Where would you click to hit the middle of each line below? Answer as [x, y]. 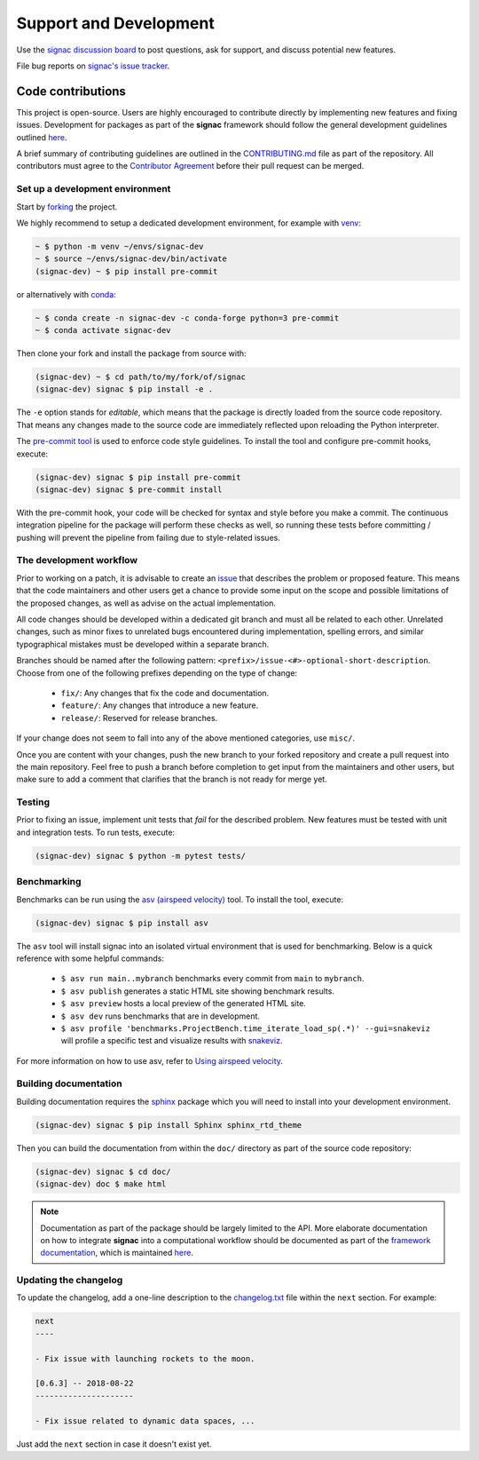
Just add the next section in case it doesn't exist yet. [114, 1444]
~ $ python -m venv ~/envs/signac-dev [119, 246]
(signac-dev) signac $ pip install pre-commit [138, 477]
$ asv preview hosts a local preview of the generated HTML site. [183, 1004]
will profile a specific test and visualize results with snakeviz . [172, 1041]
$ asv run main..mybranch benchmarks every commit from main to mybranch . [212, 979]
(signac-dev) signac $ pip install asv [122, 923]
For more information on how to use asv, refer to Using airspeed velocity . [150, 1060]
